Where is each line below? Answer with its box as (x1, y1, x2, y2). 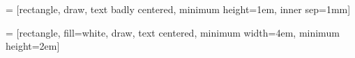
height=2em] (6, 39, 60, 53)
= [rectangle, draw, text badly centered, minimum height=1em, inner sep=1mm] (6, 2, 351, 16)
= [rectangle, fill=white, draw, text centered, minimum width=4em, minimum (6, 25, 340, 39)
